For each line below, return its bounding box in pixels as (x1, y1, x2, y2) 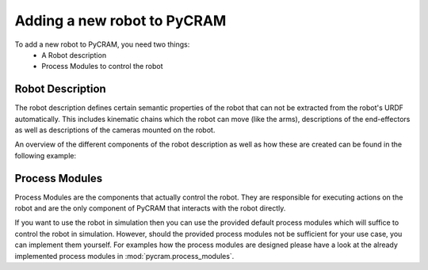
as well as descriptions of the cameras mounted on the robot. (14, 125, 216, 135)
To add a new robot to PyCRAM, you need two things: (14, 40, 190, 49)
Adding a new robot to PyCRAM (14, 12, 227, 29)
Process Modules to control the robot (41, 62, 163, 71)
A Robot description (41, 50, 107, 59)
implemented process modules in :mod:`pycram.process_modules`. (14, 251, 235, 260)
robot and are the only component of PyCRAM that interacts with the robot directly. (14, 203, 286, 213)
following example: (14, 150, 77, 160)
